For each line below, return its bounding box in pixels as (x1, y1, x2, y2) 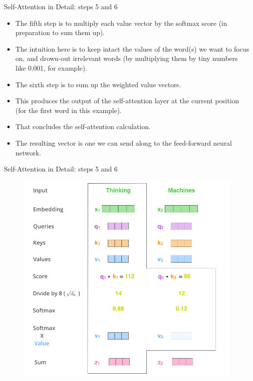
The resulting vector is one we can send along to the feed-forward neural (15, 137, 232, 148)
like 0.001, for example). (15, 62, 87, 73)
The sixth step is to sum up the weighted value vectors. (15, 79, 181, 89)
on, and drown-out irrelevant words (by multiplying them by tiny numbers (15, 53, 238, 63)
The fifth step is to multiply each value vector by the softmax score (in (15, 18, 227, 28)
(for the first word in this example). (15, 105, 122, 115)
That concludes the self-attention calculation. (15, 121, 151, 132)
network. (15, 147, 41, 157)
